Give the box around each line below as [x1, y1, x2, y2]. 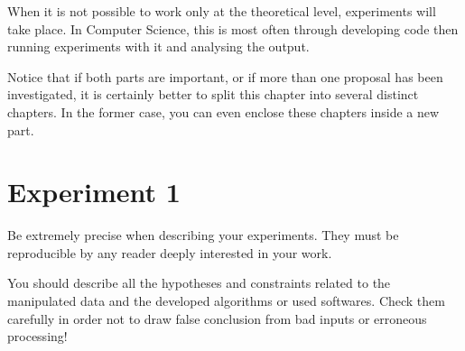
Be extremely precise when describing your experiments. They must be [7, 226, 399, 245]
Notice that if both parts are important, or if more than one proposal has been [7, 67, 443, 86]
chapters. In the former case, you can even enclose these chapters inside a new [7, 102, 440, 121]
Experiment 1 [7, 173, 181, 210]
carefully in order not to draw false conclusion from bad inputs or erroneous [7, 309, 427, 328]
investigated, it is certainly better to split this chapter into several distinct [7, 85, 419, 104]
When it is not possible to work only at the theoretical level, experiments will [7, 2, 436, 20]
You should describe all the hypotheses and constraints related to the [7, 273, 391, 292]
